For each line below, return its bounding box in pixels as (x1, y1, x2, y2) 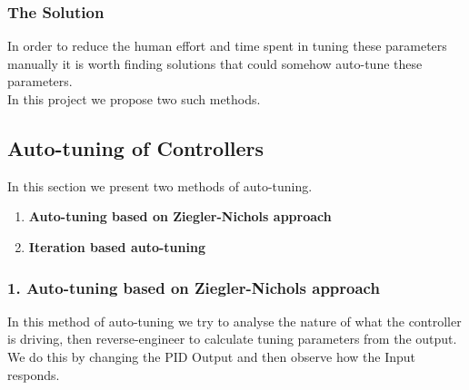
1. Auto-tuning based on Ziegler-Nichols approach (7, 276, 380, 298)
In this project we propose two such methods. (7, 90, 261, 108)
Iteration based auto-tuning (28, 237, 205, 256)
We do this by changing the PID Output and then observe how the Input (7, 346, 416, 366)
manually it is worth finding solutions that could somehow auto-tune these (7, 54, 423, 73)
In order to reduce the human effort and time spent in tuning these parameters (7, 36, 447, 55)
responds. (7, 365, 60, 384)
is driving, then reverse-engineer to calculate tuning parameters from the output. (7, 329, 457, 348)
